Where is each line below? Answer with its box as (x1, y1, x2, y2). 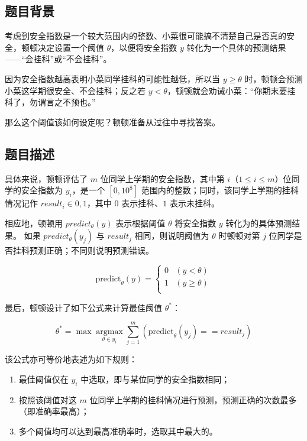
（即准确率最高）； (18, 405, 89, 417)
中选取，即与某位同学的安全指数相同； (80, 372, 230, 385)
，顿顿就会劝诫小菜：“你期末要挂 (167, 84, 296, 96)
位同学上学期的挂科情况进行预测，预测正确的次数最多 (89, 393, 297, 406)
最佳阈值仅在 (18, 372, 69, 385)
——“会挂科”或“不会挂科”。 (5, 53, 112, 65)
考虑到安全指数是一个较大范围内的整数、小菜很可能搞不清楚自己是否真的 (5, 30, 286, 42)
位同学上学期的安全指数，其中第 (100, 172, 225, 184)
